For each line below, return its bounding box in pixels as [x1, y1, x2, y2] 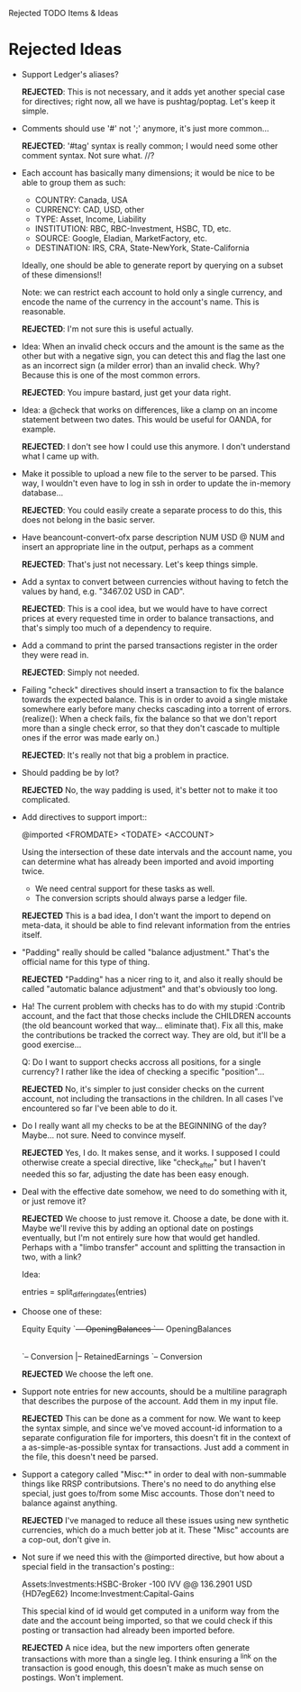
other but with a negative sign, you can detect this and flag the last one [21, 350, 286, 361]
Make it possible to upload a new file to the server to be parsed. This [21, 468, 277, 478]
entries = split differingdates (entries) [21, 1286, 148, 1299]
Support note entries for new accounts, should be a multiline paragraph [21, 1386, 287, 1396]
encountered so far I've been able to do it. [21, 1103, 178, 1114]
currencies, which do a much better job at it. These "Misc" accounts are [21, 1524, 289, 1535]
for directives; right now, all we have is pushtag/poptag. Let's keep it [21, 96, 276, 106]
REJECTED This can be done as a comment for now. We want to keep [21, 1413, 281, 1424]
